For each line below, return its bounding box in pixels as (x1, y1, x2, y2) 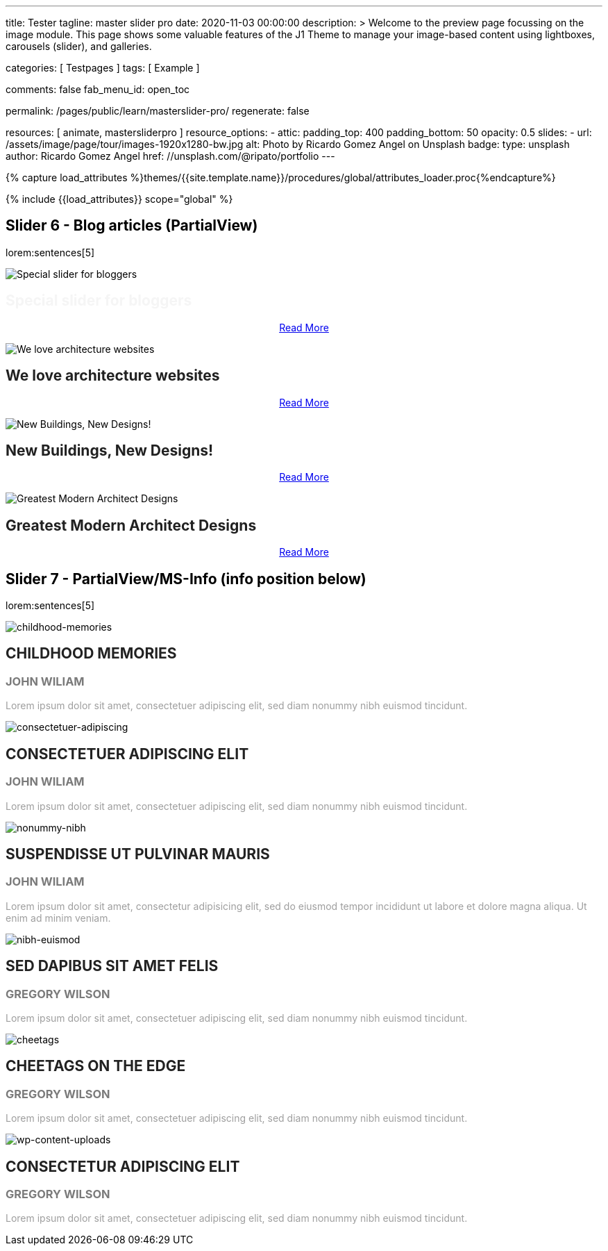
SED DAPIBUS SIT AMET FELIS (6, 957, 219, 975)
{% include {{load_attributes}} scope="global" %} (6, 193, 233, 205)
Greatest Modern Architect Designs (6, 516, 257, 534)
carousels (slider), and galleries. (6, 40, 152, 52)
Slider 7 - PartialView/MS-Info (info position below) (6, 570, 366, 588)
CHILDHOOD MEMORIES (6, 645, 177, 663)
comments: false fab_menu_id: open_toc (6, 83, 190, 95)
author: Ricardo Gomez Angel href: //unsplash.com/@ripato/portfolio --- (6, 150, 335, 162)
